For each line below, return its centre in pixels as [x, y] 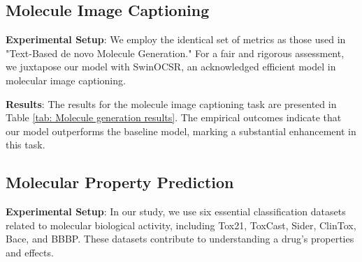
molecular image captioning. [66, 80]
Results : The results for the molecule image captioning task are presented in [171, 103]
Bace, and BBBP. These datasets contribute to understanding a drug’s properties [180, 239]
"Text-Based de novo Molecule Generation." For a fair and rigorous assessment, [175, 53]
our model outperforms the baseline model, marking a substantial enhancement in [181, 131]
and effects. [30, 252]
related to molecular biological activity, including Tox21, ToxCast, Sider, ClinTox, [181, 225]
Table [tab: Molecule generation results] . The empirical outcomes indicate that [174, 117]
